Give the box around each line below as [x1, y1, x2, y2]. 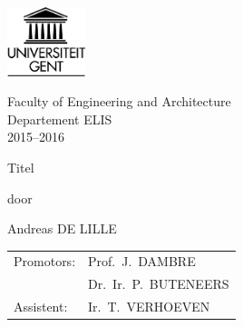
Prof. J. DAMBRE [88, 252, 196, 271]
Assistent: [14, 297, 68, 316]
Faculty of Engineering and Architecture [7, 92, 231, 111]
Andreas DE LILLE [7, 219, 117, 238]
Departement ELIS [7, 109, 112, 128]
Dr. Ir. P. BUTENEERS [88, 274, 229, 293]
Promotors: [14, 252, 76, 271]
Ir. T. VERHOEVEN [88, 297, 210, 316]
